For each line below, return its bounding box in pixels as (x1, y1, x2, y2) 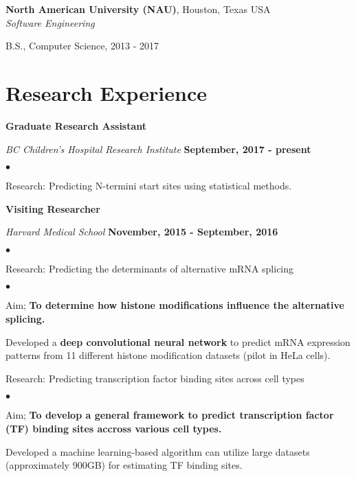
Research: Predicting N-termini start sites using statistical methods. (5, 178, 292, 193)
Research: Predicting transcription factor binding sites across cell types (5, 371, 304, 385)
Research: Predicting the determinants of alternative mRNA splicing (5, 261, 294, 275)
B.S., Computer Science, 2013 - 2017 (5, 38, 159, 53)
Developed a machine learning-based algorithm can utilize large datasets (5, 444, 310, 458)
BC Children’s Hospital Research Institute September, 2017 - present (5, 141, 311, 156)
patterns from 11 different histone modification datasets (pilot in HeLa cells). (5, 348, 331, 362)
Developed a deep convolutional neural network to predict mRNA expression (5, 334, 351, 349)
